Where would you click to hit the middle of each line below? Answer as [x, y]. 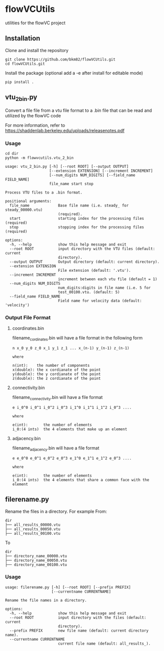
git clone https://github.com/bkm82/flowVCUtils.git [60, 59]
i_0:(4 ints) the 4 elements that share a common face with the [81, 480]
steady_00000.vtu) [24, 210]
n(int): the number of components [51, 366]
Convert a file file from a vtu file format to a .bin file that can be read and [79, 110]
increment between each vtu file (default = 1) [108, 279]
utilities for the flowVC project [35, 23]
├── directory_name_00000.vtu [36, 556]
